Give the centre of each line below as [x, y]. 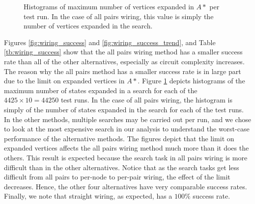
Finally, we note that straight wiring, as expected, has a [88, 196]
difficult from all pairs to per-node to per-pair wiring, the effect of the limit [117, 177]
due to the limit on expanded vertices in [64, 81]
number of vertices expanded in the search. [88, 26]
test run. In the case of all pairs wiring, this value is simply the [119, 16]
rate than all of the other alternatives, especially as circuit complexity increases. [124, 61]
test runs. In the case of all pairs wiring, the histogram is [146, 100]
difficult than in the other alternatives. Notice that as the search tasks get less [122, 167]
